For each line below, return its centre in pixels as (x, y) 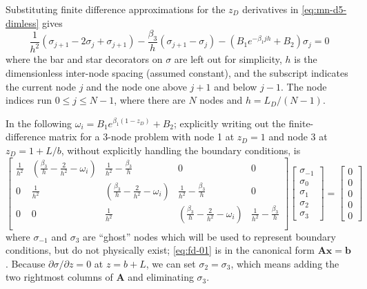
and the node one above (137, 86)
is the (306, 59)
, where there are (150, 100)
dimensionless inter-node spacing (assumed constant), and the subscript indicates (177, 72)
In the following (39, 123)
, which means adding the (285, 263)
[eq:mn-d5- (324, 9)
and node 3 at (298, 137)
